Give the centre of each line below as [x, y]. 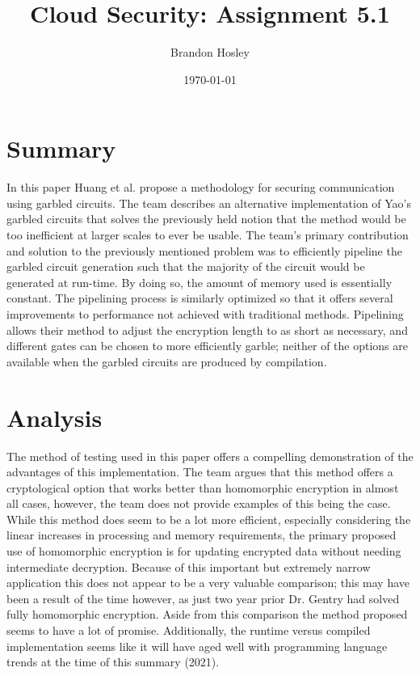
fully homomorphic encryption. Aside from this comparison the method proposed [207, 614]
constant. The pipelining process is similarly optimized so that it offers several [200, 298]
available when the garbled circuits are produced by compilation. [167, 361]
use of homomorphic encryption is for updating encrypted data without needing [204, 551]
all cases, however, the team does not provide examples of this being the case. [199, 503]
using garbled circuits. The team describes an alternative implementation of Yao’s [209, 203]
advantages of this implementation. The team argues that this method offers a [200, 472]
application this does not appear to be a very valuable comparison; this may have [208, 583]
